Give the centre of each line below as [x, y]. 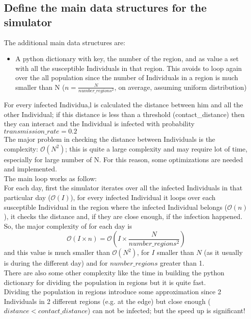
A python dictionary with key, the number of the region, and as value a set [127, 59]
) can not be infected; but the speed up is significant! [167, 311]
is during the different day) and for [56, 263]
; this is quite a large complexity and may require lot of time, [156, 148]
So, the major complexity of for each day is [68, 226]
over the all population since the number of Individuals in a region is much [127, 77]
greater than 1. [182, 263]
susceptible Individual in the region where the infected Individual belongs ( [116, 207]
